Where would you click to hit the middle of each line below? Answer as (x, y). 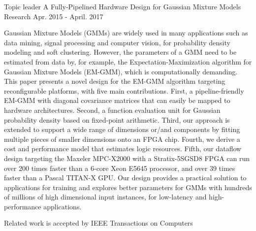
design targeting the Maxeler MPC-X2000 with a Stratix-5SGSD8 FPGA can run (127, 158)
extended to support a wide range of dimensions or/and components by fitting (122, 129)
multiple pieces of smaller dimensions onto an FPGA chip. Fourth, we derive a (122, 139)
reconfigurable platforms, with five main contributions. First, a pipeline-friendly (124, 90)
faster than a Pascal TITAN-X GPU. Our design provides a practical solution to (125, 178)
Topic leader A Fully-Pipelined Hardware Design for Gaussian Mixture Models (123, 6)
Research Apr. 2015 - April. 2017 (54, 16)
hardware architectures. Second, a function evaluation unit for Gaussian (112, 110)
